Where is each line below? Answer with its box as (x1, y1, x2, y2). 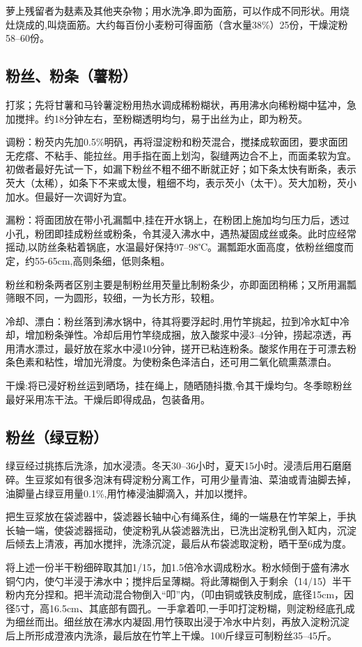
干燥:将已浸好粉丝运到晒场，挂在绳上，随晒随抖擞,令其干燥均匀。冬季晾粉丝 (6, 378, 352, 393)
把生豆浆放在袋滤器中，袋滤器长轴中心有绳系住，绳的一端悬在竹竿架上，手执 (6, 509, 356, 524)
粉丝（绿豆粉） (6, 426, 108, 447)
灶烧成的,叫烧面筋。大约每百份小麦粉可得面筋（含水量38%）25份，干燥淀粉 (6, 17, 348, 31)
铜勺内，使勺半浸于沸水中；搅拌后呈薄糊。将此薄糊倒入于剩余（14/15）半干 (6, 573, 352, 588)
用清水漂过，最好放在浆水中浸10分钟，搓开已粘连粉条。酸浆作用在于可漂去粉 (6, 341, 356, 355)
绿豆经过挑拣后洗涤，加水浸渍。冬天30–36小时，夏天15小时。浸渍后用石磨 (6, 458, 342, 473)
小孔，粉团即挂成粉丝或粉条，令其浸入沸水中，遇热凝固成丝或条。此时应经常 (6, 226, 356, 240)
